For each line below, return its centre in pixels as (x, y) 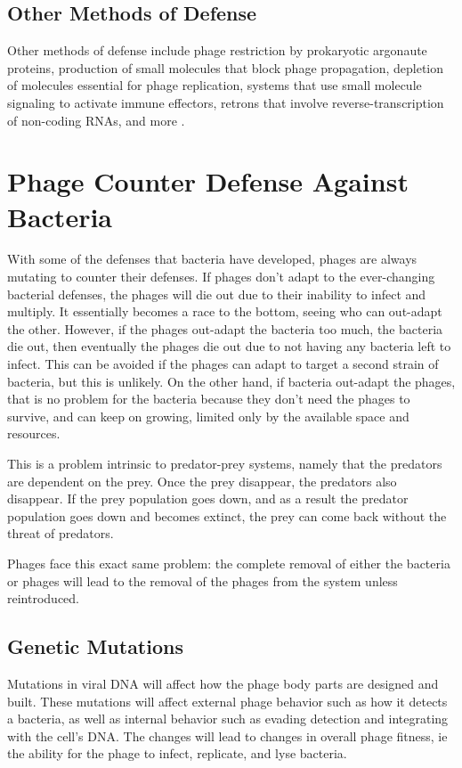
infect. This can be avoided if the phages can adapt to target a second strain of (223, 364)
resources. (34, 433)
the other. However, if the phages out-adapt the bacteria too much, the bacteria (225, 328)
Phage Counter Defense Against (208, 181)
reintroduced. (43, 598)
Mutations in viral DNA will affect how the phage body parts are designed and (223, 683)
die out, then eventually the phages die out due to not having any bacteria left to (229, 346)
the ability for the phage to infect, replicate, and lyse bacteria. (177, 753)
